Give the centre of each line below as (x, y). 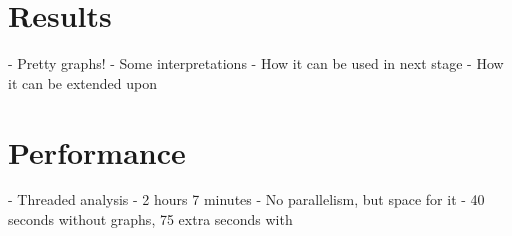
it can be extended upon (82, 82)
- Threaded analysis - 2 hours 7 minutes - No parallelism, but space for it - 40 (246, 199)
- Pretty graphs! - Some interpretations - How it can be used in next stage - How (256, 63)
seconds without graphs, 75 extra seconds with (150, 219)
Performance (97, 151)
